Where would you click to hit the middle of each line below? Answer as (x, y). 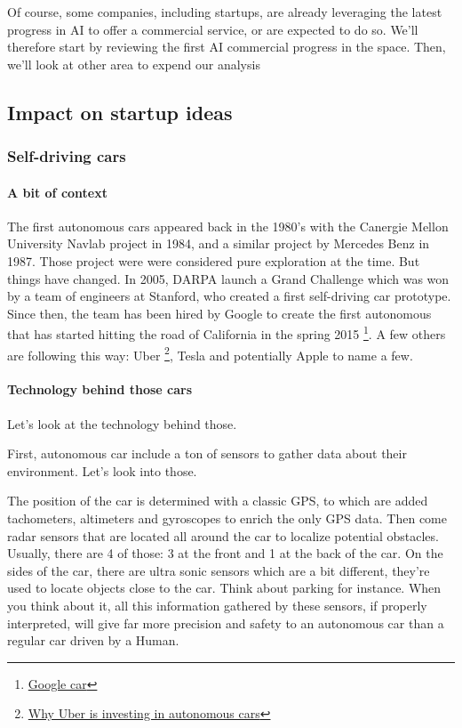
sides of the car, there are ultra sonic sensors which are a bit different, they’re (219, 570)
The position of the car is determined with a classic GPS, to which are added (218, 501)
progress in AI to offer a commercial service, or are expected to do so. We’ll (213, 29)
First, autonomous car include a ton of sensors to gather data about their (207, 453)
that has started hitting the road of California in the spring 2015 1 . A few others (227, 333)
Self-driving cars (67, 156)
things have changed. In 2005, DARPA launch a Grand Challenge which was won (228, 278)
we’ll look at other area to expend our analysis (134, 64)
